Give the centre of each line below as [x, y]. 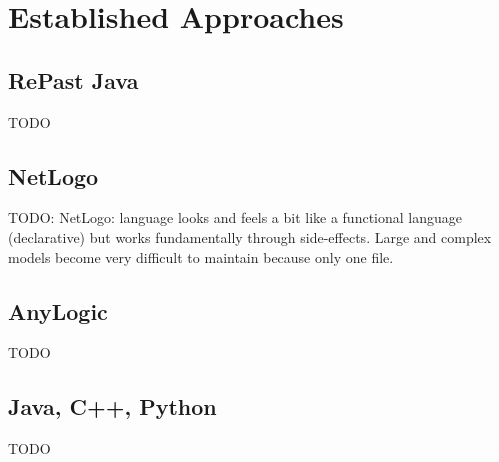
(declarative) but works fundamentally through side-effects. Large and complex [250, 236]
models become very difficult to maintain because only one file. [201, 256]
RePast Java [73, 79]
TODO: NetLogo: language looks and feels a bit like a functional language [235, 217]
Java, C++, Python [112, 406]
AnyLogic [58, 310]
